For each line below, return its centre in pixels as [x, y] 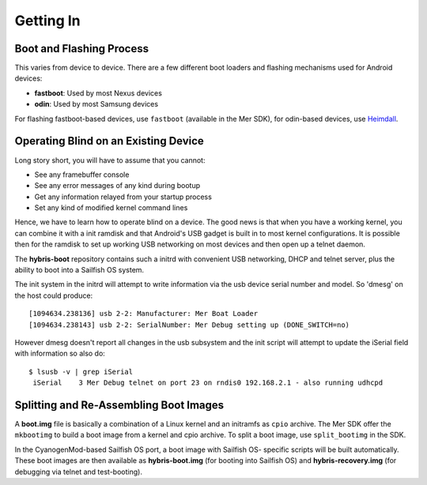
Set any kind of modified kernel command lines [111, 208]
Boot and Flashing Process [82, 49]
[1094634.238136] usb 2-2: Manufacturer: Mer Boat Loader [144, 314]
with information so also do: [60, 353]
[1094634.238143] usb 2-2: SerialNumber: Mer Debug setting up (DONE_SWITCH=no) [189, 325]
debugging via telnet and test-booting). [78, 472]
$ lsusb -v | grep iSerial [81, 372]
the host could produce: [54, 295]
